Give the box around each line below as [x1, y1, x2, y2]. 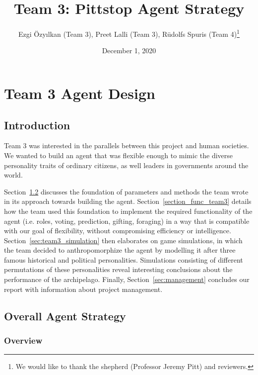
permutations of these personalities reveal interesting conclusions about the [4, 264, 233, 275]
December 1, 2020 [102, 45, 156, 56]
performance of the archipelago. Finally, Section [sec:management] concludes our [4, 274, 250, 284]
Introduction [4, 117, 70, 132]
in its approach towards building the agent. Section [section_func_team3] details [4, 196, 252, 206]
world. [4, 170, 23, 180]
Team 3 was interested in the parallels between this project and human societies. [4, 140, 249, 151]
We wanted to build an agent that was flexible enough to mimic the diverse [4, 150, 233, 160]
